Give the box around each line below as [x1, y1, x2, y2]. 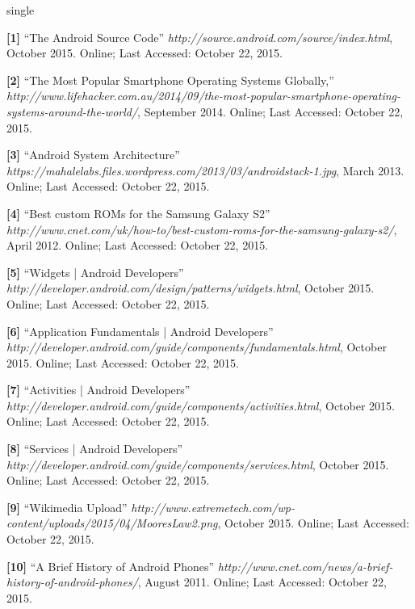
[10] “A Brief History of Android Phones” [6, 557, 215, 574]
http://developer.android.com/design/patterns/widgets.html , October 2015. [6, 279, 375, 296]
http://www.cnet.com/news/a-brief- [217, 557, 393, 574]
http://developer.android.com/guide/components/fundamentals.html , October [6, 338, 387, 355]
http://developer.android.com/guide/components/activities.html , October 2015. [6, 397, 395, 414]
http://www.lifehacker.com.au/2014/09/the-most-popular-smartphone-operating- [6, 87, 401, 104]
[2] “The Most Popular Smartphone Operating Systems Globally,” [6, 71, 334, 88]
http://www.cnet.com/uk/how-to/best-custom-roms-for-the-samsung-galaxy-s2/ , [6, 220, 397, 237]
